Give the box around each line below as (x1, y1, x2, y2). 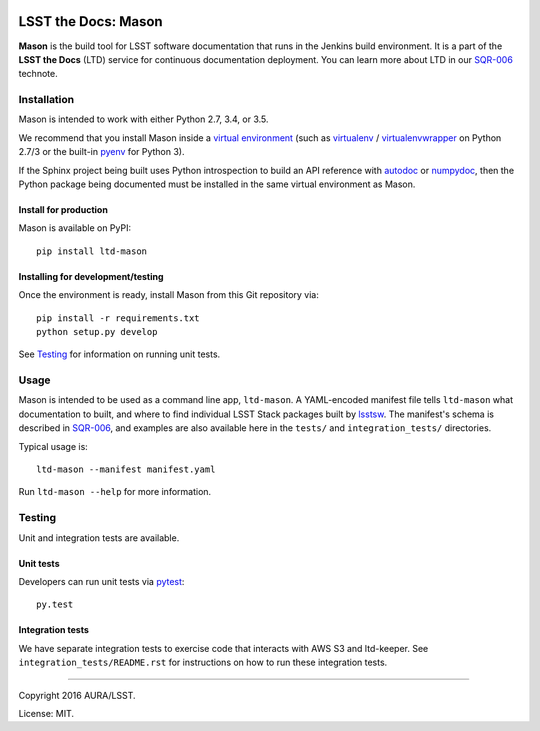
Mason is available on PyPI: (18, 222, 132, 234)
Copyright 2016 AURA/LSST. (18, 689, 136, 701)
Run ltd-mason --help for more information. (18, 486, 212, 498)
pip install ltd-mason (36, 245, 148, 257)
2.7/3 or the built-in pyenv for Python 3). (18, 146, 185, 158)
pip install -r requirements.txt (36, 312, 200, 324)
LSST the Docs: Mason (18, 13, 164, 30)
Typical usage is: (18, 440, 89, 452)
